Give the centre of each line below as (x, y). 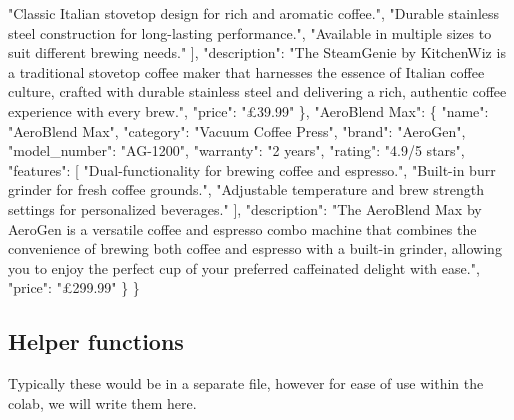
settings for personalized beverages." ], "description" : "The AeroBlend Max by (245, 208)
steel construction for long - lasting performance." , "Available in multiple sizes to (250, 32)
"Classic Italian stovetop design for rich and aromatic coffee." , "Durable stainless (254, 13)
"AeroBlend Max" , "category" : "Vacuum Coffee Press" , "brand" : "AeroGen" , (237, 130)
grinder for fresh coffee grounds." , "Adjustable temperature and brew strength (246, 189)
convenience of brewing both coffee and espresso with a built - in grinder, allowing (255, 248)
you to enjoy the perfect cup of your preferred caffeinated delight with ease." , (244, 267)
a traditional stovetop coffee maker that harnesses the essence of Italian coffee (246, 71)
